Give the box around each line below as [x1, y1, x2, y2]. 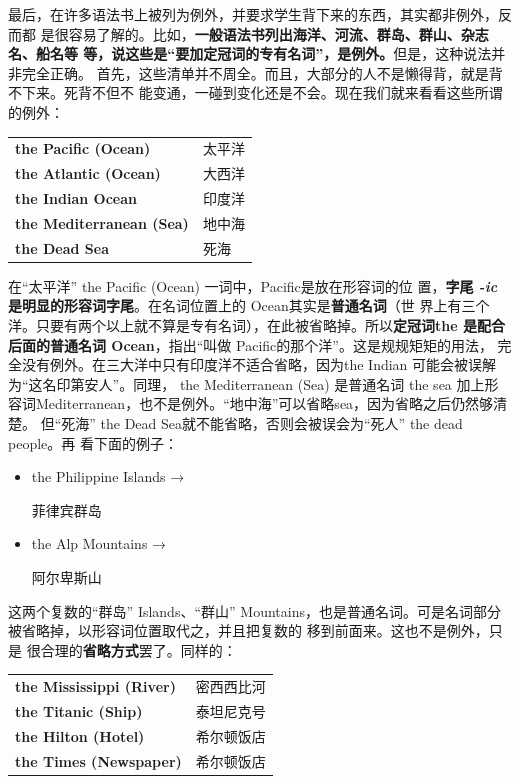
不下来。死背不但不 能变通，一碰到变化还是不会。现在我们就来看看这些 [8, 82, 475, 103]
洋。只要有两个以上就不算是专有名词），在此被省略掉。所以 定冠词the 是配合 [8, 314, 505, 335]
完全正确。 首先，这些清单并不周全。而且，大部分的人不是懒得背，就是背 [21, 62, 503, 83]
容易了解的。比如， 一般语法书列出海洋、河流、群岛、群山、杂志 [68, 23, 489, 44]
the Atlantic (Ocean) [15, 163, 161, 184]
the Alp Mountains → [31, 533, 167, 554]
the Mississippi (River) [15, 676, 176, 697]
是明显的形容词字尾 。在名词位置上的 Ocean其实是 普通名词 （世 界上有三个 [8, 295, 490, 316]
